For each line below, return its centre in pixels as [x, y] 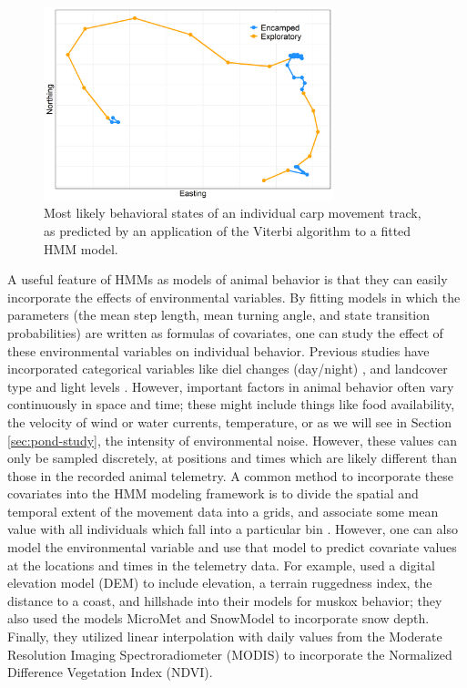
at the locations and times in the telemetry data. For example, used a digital [221, 565]
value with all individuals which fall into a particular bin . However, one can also [233, 529]
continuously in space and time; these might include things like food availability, [231, 404]
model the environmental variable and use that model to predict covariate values [232, 547]
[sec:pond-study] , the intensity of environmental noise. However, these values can [233, 440]
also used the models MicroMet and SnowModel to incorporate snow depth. [218, 618]
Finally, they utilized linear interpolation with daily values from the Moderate [225, 637]
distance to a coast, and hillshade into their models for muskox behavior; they [225, 600]
